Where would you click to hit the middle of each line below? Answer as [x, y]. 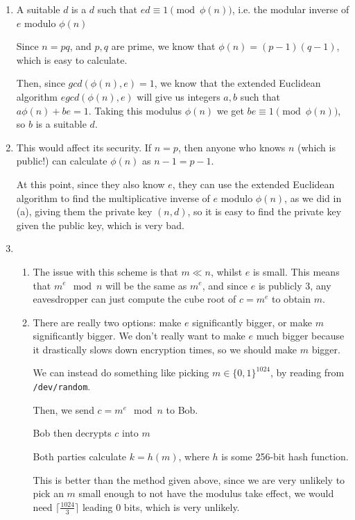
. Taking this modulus [135, 110]
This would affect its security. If [84, 147]
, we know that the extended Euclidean [237, 83]
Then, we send [63, 409]
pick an [48, 493]
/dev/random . [62, 386]
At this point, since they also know [90, 184]
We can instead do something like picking [121, 372]
